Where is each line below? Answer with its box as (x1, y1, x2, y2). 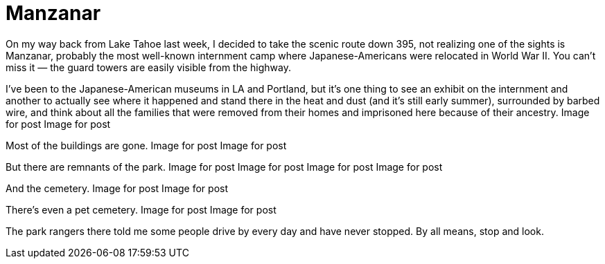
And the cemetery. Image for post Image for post (6, 182, 229, 194)
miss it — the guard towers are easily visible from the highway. (6, 61, 292, 73)
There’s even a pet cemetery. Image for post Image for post (6, 203, 277, 216)
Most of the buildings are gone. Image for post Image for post (6, 139, 287, 151)
